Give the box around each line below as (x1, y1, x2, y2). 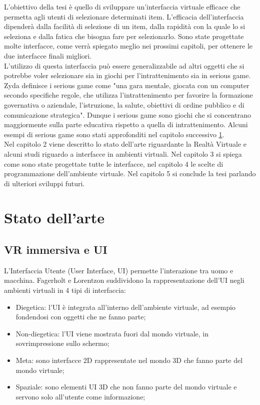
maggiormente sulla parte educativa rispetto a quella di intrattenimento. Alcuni (4, 119, 248, 130)
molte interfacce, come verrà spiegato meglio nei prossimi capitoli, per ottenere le (4, 41, 253, 51)
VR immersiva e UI (4, 242, 107, 257)
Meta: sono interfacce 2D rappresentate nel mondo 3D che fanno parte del (15, 355, 243, 365)
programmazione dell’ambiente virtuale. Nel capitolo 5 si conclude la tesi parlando (4, 168, 256, 179)
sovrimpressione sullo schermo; (15, 338, 109, 348)
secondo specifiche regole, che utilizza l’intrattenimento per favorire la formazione (4, 90, 253, 100)
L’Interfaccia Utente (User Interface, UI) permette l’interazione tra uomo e (4, 265, 233, 275)
